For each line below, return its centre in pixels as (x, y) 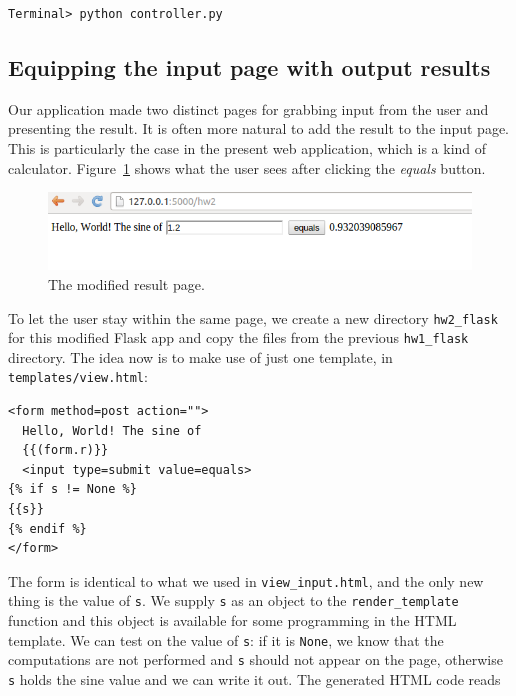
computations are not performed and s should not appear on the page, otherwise (255, 659)
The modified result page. (126, 283)
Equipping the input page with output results (249, 66)
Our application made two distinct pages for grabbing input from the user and (248, 108)
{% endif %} (47, 528)
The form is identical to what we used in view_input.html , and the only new (246, 580)
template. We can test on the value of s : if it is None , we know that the (226, 639)
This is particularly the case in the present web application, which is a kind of (247, 147)
